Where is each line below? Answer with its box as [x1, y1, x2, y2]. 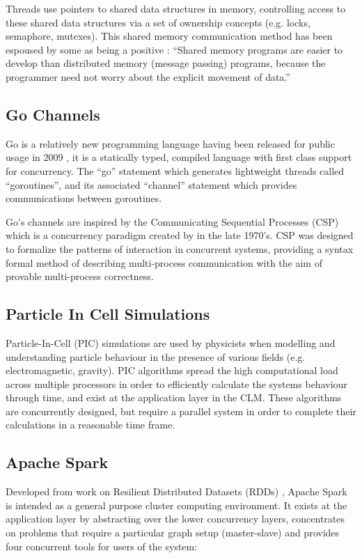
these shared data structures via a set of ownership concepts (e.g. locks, [6, 15, 310, 29]
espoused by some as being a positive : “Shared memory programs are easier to [6, 42, 343, 56]
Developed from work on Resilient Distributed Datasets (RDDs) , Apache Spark [6, 484, 347, 499]
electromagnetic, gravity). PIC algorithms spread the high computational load [6, 363, 338, 378]
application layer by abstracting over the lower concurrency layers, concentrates [6, 511, 345, 526]
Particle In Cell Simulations [6, 303, 210, 325]
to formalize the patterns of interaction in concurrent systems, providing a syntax [6, 241, 354, 256]
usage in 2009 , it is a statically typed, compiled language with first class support [6, 150, 352, 164]
